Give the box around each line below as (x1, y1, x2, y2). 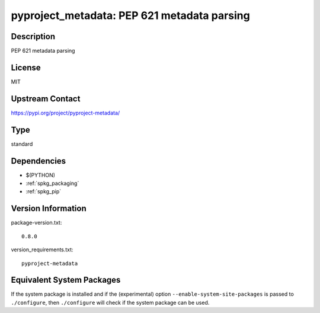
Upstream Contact (11, 94, 81, 104)
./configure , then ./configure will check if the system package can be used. (11, 299, 210, 306)
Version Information (11, 203, 87, 213)
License (11, 62, 41, 72)
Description (11, 31, 56, 41)
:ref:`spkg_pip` (25, 188, 62, 195)
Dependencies (11, 156, 66, 166)
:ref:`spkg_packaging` (25, 180, 79, 187)
